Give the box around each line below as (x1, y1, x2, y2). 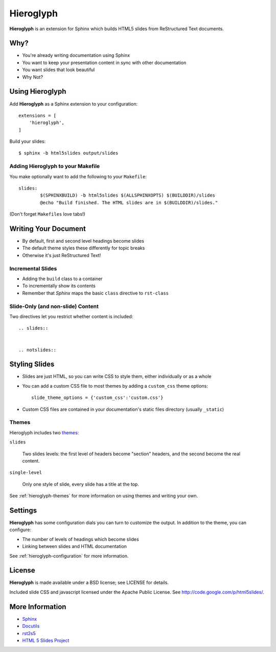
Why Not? (22, 74, 43, 80)
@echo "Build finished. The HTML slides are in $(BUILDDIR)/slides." (40, 200, 218, 205)
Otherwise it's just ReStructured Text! (22, 252, 101, 258)
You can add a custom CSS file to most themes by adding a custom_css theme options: (22, 383, 208, 389)
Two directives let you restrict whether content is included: (9, 313, 133, 320)
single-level (9, 470, 42, 476)
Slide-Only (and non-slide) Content (9, 303, 99, 310)
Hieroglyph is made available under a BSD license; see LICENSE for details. (9, 579, 169, 586)
